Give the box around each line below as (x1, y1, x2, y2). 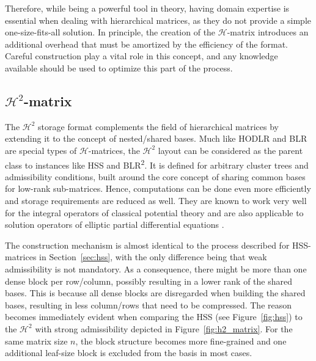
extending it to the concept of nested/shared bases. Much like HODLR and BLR (5, 132, 307, 145)
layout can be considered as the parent (158, 144, 303, 156)
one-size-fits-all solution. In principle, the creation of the (5, 26, 216, 38)
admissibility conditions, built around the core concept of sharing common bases (5, 170, 306, 183)
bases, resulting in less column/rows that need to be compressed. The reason (5, 298, 292, 311)
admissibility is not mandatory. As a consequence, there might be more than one (5, 262, 307, 275)
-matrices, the (88, 144, 140, 156)
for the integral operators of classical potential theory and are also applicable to (5, 206, 304, 219)
